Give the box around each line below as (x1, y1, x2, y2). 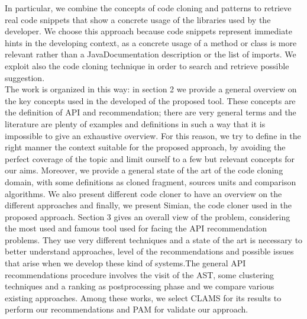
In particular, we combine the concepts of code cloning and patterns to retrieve (5, 2, 292, 14)
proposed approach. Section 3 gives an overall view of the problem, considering (5, 210, 290, 223)
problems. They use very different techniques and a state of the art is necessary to (5, 233, 303, 246)
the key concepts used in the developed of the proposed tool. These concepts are (5, 94, 296, 107)
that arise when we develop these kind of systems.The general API (5, 257, 246, 269)
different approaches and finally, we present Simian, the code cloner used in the (5, 199, 292, 211)
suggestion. (5, 71, 45, 83)
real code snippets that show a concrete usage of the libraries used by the (5, 13, 271, 25)
